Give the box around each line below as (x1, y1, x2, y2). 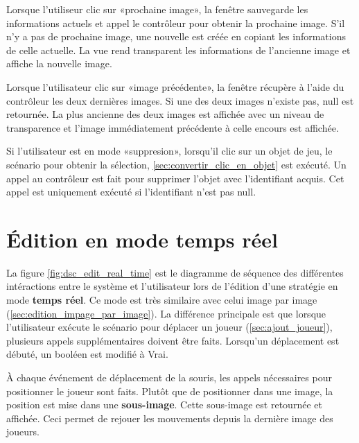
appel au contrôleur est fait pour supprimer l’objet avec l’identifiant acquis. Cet (6, 171, 344, 185)
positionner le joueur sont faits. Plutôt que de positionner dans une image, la (6, 383, 333, 398)
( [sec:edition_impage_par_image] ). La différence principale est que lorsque (6, 306, 326, 320)
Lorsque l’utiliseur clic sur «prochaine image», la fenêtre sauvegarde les (6, 2, 308, 16)
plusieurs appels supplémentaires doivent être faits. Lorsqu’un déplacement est (6, 333, 340, 347)
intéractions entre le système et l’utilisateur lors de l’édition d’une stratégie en (6, 279, 338, 293)
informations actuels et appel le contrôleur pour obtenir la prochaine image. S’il (6, 15, 345, 30)
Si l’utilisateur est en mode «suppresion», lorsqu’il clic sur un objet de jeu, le (6, 144, 333, 158)
